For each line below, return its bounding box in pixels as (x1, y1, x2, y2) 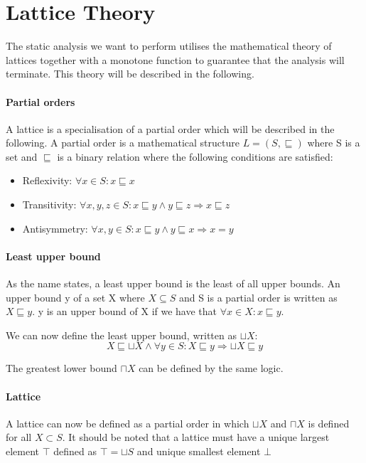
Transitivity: (22, 197, 77, 212)
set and (6, 149, 38, 164)
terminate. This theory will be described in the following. (6, 66, 254, 81)
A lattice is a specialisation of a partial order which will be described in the (6, 121, 335, 136)
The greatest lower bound (6, 361, 117, 376)
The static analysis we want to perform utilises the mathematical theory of (6, 38, 332, 53)
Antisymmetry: (22, 220, 88, 235)
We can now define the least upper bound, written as (6, 327, 237, 342)
